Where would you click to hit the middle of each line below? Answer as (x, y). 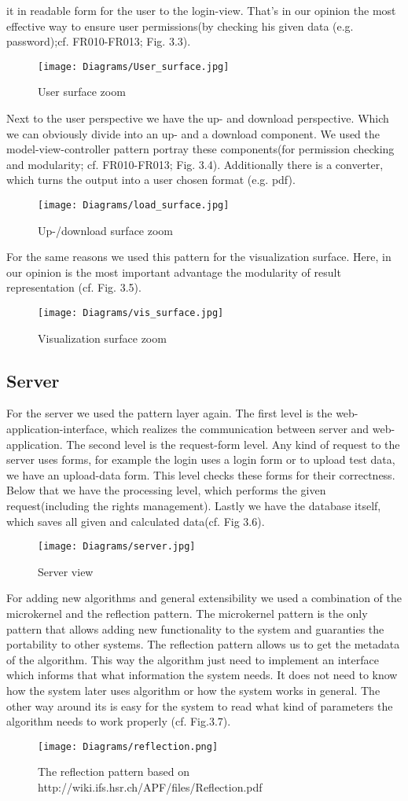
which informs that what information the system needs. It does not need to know (202, 675)
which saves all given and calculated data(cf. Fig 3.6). (136, 521)
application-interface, (57, 429)
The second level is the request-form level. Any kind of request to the (233, 444)
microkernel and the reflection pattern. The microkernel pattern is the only (187, 614)
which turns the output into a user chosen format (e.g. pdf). (151, 180)
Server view (66, 571)
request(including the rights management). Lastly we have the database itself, (194, 506)
